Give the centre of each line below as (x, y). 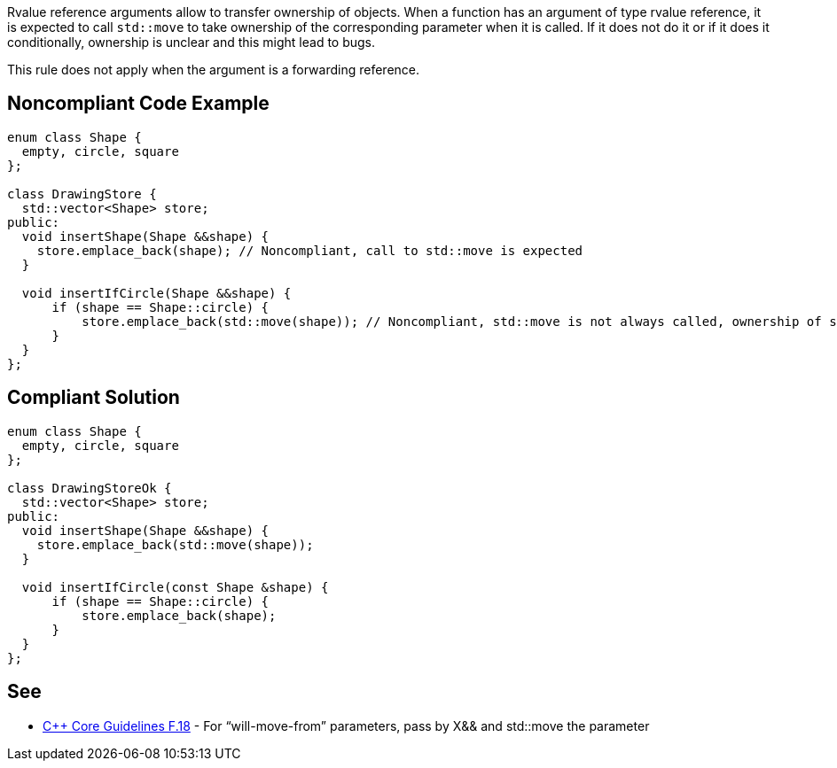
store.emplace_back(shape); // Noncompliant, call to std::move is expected (310, 250)
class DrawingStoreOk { (90, 488)
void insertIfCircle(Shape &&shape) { (156, 293)
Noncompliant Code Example (138, 104)
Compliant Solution (94, 398)
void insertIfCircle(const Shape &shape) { (175, 587)
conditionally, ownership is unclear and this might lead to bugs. (192, 42)
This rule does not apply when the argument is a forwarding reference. (214, 70)
